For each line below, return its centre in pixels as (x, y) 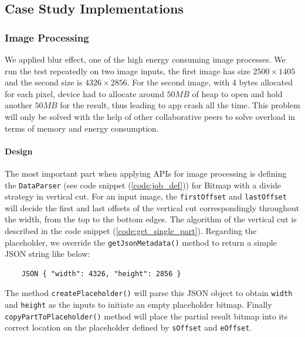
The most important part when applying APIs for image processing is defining (146, 173)
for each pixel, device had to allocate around (84, 93)
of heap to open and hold (237, 93)
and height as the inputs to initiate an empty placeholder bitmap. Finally (138, 305)
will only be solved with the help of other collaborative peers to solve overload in (150, 116)
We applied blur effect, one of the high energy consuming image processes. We (145, 59)
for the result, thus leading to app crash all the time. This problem (180, 105)
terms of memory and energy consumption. (82, 128)
